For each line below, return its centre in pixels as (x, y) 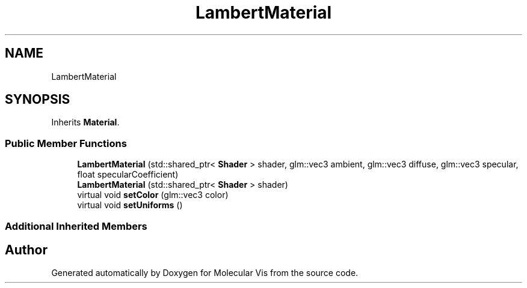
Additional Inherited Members (76, 226)
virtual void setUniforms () (130, 205)
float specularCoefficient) (128, 175)
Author (26, 250)
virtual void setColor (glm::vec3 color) (153, 195)
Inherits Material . (85, 122)
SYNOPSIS (38, 100)
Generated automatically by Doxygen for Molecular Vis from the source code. (205, 273)
